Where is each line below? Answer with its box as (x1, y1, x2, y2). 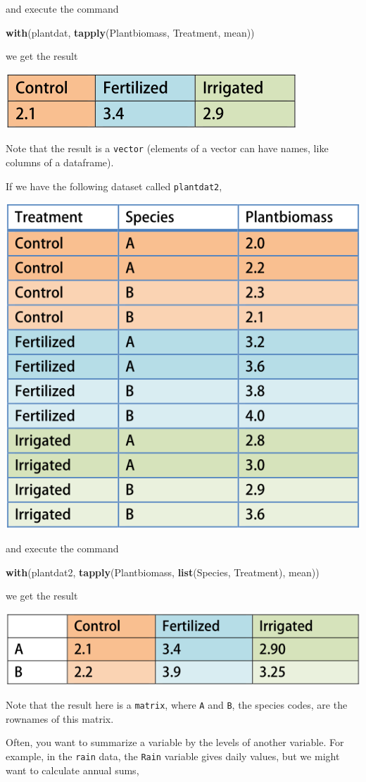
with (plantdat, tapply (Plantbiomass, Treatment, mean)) (6, 25, 255, 39)
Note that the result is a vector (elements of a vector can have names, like (6, 141, 329, 156)
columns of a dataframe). (6, 155, 114, 170)
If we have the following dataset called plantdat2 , (6, 178, 222, 193)
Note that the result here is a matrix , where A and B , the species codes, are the (6, 697, 348, 712)
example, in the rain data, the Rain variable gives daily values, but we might (6, 749, 340, 764)
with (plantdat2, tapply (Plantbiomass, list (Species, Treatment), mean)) (6, 564, 320, 579)
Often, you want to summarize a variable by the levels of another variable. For (6, 735, 344, 750)
